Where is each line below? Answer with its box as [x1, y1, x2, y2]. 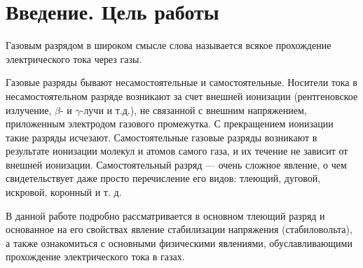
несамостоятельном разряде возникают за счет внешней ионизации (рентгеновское [6, 88, 358, 103]
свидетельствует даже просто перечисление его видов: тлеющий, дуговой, [6, 171, 321, 185]
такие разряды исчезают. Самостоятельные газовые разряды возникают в [6, 129, 317, 144]
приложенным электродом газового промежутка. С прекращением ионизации [6, 116, 334, 131]
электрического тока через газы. [6, 51, 142, 66]
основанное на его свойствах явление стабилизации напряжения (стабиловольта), [6, 222, 352, 237]
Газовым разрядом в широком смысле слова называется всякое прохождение [6, 38, 331, 52]
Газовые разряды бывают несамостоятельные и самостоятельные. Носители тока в [6, 75, 357, 90]
